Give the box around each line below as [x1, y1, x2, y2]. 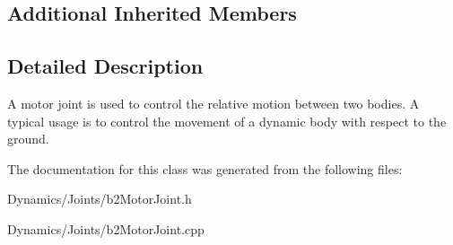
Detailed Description [7, 52, 204, 80]
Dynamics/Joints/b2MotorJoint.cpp [7, 219, 205, 238]
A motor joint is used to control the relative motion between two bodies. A [7, 93, 420, 112]
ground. [7, 129, 49, 148]
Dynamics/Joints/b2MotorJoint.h [7, 189, 192, 208]
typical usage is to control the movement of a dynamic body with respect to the [7, 111, 447, 130]
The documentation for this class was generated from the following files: [7, 159, 403, 178]
